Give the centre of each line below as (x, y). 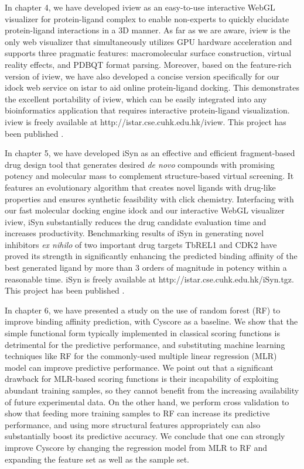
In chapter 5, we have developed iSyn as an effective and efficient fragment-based (150, 153)
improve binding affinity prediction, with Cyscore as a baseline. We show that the (151, 321)
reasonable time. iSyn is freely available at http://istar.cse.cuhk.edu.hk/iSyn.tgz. (149, 279)
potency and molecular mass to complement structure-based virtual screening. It (149, 176)
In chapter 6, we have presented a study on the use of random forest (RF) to (143, 310)
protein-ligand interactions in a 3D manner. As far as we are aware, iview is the (148, 30)
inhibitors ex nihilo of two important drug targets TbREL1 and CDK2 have (141, 244)
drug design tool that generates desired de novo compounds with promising (140, 164)
